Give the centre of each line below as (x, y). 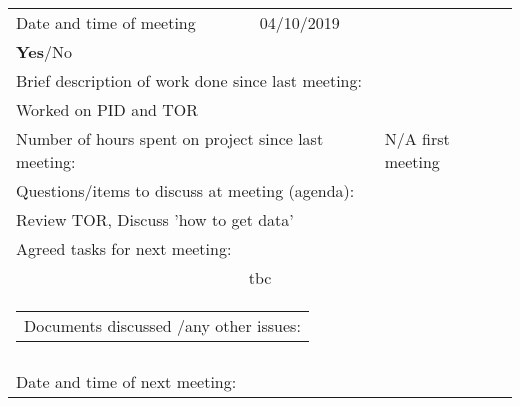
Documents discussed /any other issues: (162, 326)
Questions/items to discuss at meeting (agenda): (185, 191)
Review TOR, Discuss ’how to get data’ (155, 220)
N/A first (417, 139)
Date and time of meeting (106, 23)
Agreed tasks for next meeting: (124, 249)
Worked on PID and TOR (107, 110)
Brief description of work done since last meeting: (189, 81)
